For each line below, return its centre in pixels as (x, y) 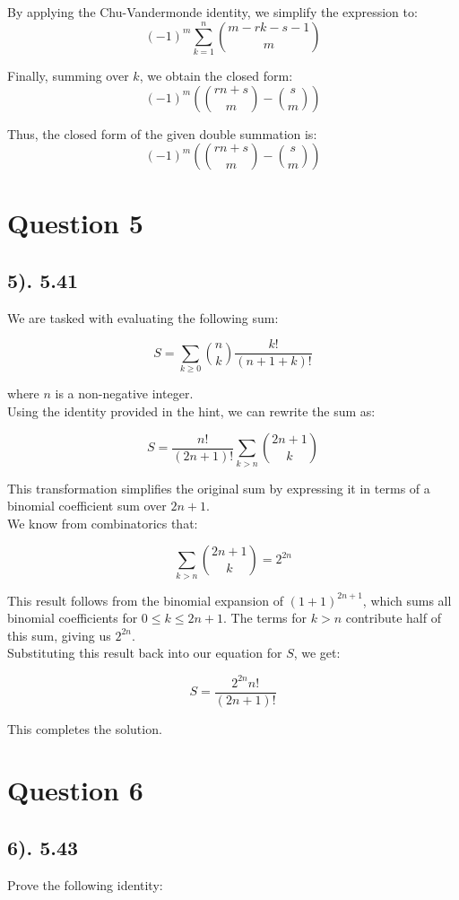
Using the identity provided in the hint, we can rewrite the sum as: (191, 411)
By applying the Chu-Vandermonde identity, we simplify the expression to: (212, 12)
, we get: (317, 653)
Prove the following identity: (85, 884)
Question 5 (75, 223)
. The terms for (265, 618)
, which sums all (407, 600)
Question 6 (75, 790)
